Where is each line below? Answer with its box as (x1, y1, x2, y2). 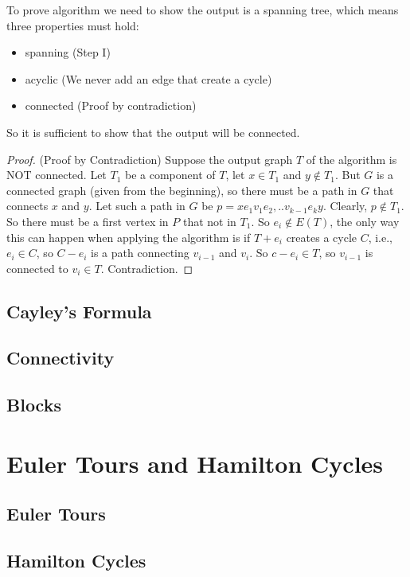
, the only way (330, 212, 400, 229)
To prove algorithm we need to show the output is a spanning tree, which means (6, 2, 399, 18)
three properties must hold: (6, 17, 139, 33)
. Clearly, (322, 197, 368, 214)
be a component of (124, 166, 216, 183)
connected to (6, 259, 68, 276)
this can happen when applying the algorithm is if (6, 228, 251, 245)
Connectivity (6, 345, 115, 370)
